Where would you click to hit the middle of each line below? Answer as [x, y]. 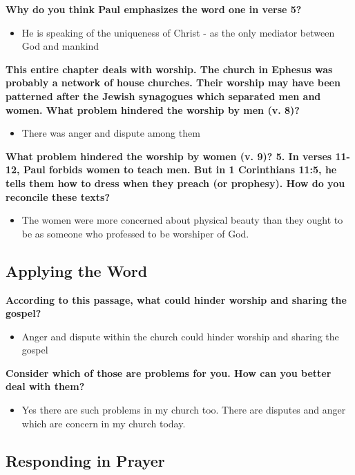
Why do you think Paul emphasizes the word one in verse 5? [154, 9]
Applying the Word [77, 270]
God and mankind [60, 46]
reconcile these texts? [58, 196]
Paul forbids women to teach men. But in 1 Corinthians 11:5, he [180, 169]
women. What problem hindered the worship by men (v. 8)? [153, 109]
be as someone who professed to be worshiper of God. [135, 233]
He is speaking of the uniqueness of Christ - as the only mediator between [178, 32]
